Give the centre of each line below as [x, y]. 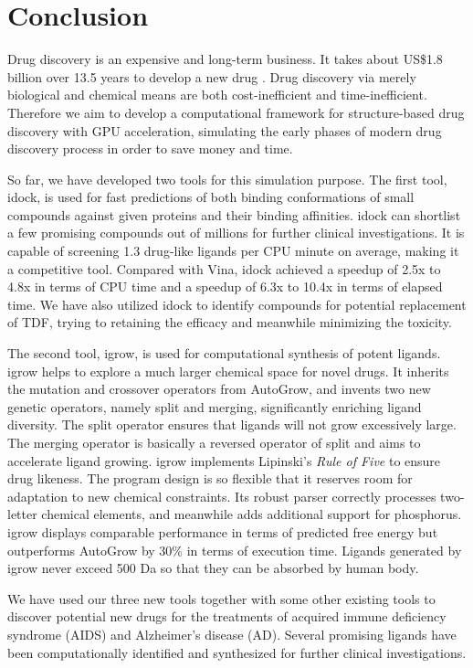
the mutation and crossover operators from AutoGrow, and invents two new [219, 389]
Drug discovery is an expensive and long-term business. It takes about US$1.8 [225, 59]
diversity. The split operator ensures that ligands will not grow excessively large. [232, 424]
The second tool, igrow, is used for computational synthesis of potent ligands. [224, 353]
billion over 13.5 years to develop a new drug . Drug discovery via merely [212, 76]
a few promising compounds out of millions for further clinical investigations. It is [236, 233]
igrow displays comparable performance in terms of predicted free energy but [223, 531]
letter [22, 514]
